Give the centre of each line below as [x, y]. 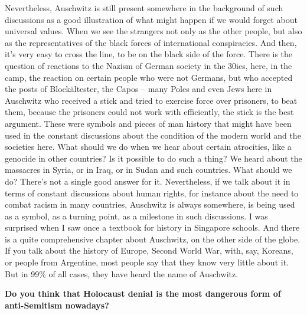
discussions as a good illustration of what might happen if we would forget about [151, 19]
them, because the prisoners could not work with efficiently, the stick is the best [149, 112]
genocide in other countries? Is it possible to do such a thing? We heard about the [153, 158]
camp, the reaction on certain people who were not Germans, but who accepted [149, 77]
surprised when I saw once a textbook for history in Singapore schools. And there [152, 227]
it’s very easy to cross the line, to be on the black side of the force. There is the [149, 54]
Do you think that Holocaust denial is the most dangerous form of [143, 293]
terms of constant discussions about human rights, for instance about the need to [152, 193]
